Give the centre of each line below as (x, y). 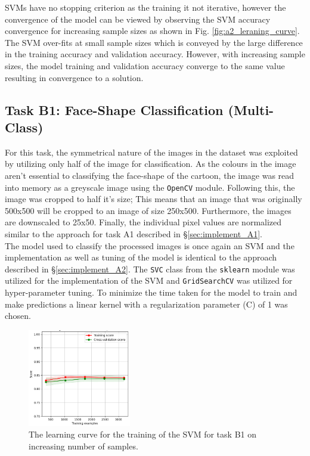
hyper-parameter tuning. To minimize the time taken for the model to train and (151, 292)
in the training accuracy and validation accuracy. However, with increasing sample (155, 54)
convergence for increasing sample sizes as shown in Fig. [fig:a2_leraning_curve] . (152, 31)
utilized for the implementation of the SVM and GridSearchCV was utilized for (149, 280)
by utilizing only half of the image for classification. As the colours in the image (151, 164)
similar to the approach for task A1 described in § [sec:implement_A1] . (134, 233)
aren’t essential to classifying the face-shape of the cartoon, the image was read (150, 175)
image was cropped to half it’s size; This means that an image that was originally (154, 199)
